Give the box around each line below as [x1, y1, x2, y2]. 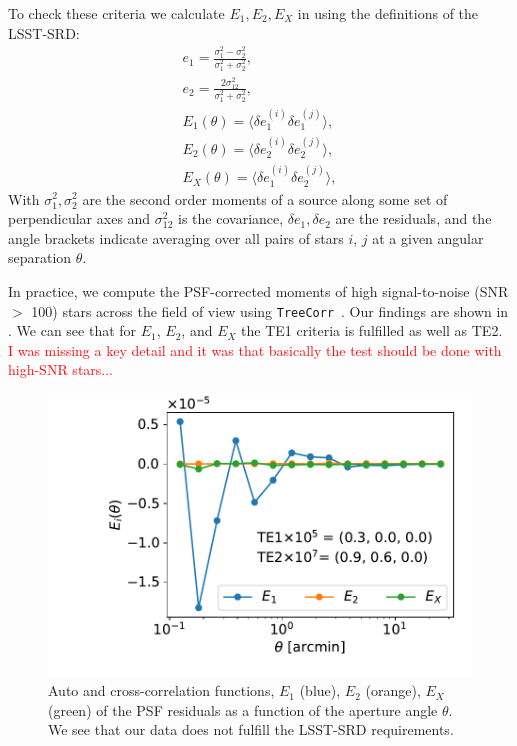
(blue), [299, 680, 341, 701]
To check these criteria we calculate [8, 3, 225, 23]
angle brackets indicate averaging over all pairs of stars [8, 227, 344, 248]
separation [8, 247, 72, 268]
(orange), [365, 680, 421, 701]
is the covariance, [178, 208, 284, 229]
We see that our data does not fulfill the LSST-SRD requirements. [48, 719, 454, 740]
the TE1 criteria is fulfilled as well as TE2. [241, 320, 503, 341]
